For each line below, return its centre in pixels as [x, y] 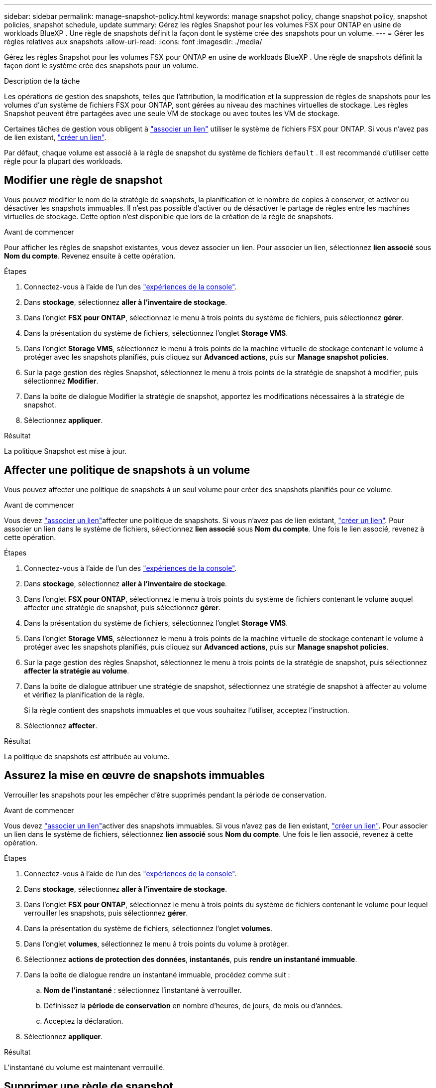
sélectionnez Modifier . [61, 381]
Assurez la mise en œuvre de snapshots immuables [135, 776]
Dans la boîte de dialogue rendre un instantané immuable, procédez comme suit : [157, 974]
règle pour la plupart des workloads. [63, 161]
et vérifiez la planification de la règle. [84, 694]
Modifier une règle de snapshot [83, 180]
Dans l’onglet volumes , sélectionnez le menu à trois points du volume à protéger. [157, 944]
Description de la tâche [42, 81]
